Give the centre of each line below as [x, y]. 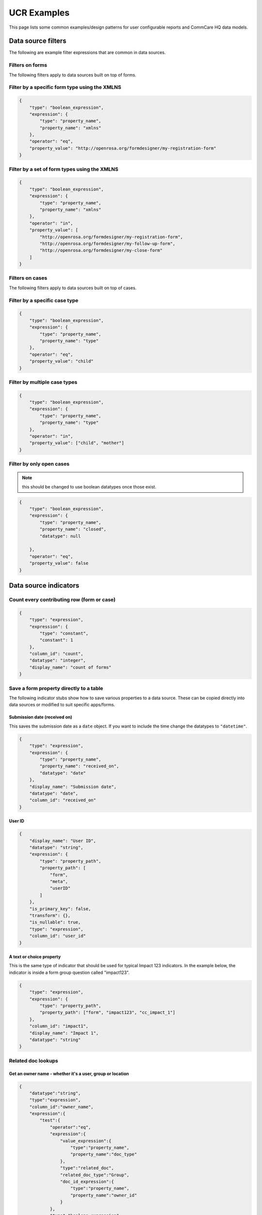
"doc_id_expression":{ [87, 1181]
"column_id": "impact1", [59, 1026]
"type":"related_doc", [87, 1168]
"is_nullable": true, [55, 922]
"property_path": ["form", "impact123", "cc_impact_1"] [107, 1013]
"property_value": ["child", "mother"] [77, 443]
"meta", [59, 881]
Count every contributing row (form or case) [62, 599]
